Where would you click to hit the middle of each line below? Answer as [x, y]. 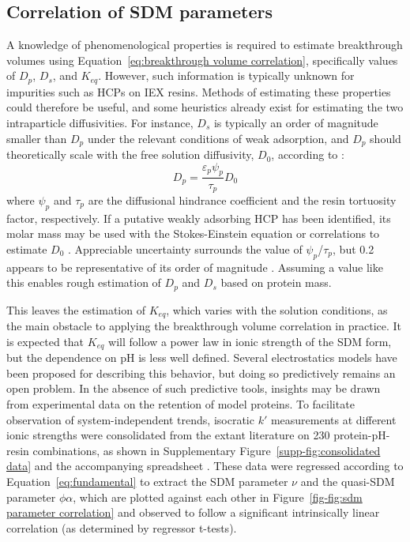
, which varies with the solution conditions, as [277, 309]
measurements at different [333, 419]
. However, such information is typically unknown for [226, 75]
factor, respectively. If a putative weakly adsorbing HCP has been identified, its [199, 218]
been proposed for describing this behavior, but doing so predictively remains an [201, 373]
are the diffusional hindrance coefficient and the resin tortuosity [242, 199]
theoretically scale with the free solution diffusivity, [130, 154]
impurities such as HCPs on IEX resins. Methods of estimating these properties [199, 91]
